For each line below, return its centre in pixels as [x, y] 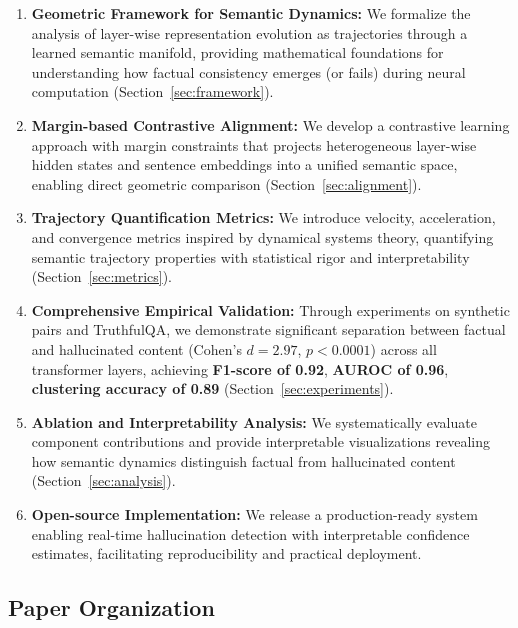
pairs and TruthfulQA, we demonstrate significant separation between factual [268, 329]
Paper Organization [111, 607]
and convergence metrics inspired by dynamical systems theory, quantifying [262, 236]
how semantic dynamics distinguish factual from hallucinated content [243, 460]
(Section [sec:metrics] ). [101, 276]
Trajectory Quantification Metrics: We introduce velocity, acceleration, [263, 217]
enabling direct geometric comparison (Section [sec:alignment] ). [226, 183]
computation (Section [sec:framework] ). [152, 91]
